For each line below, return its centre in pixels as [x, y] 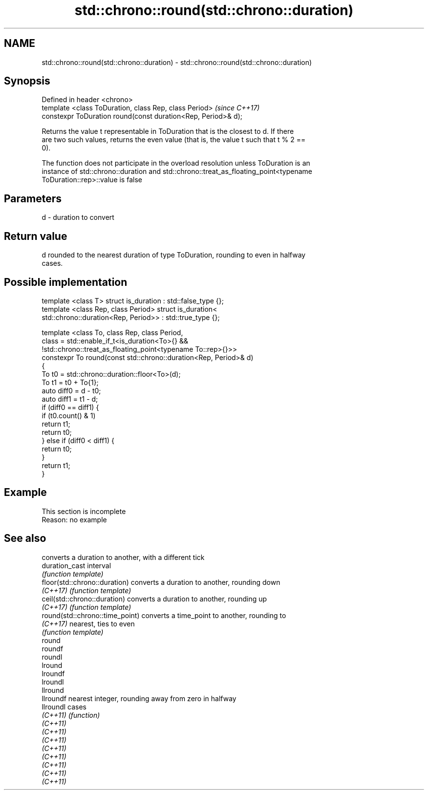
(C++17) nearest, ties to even [88, 623]
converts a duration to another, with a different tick [123, 557]
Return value [36, 236]
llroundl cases [64, 707]
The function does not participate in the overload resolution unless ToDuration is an [176, 163]
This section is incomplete [84, 511]
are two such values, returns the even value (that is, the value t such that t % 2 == [174, 140]
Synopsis [27, 81]
